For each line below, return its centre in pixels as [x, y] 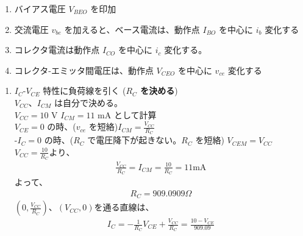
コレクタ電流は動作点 [57, 50]
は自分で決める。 [88, 102]
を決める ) [159, 91]
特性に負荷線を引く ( [84, 91]
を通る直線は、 [124, 207]
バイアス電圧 [40, 9]
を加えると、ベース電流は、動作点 [132, 29]
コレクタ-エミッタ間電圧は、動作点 [84, 70]
